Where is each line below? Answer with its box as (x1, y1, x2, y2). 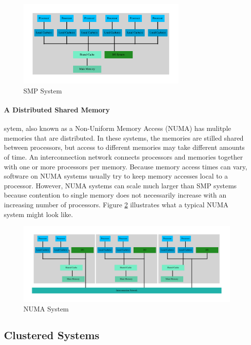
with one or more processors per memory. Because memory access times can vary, (4, 161, 248, 171)
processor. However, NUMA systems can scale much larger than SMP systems (4, 180, 237, 190)
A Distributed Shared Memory (4, 105, 110, 115)
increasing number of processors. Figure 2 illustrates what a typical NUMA (4, 200, 229, 209)
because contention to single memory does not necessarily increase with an (4, 190, 227, 200)
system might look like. (4, 209, 73, 219)
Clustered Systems (4, 327, 99, 343)
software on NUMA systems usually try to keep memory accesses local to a (4, 171, 228, 181)
